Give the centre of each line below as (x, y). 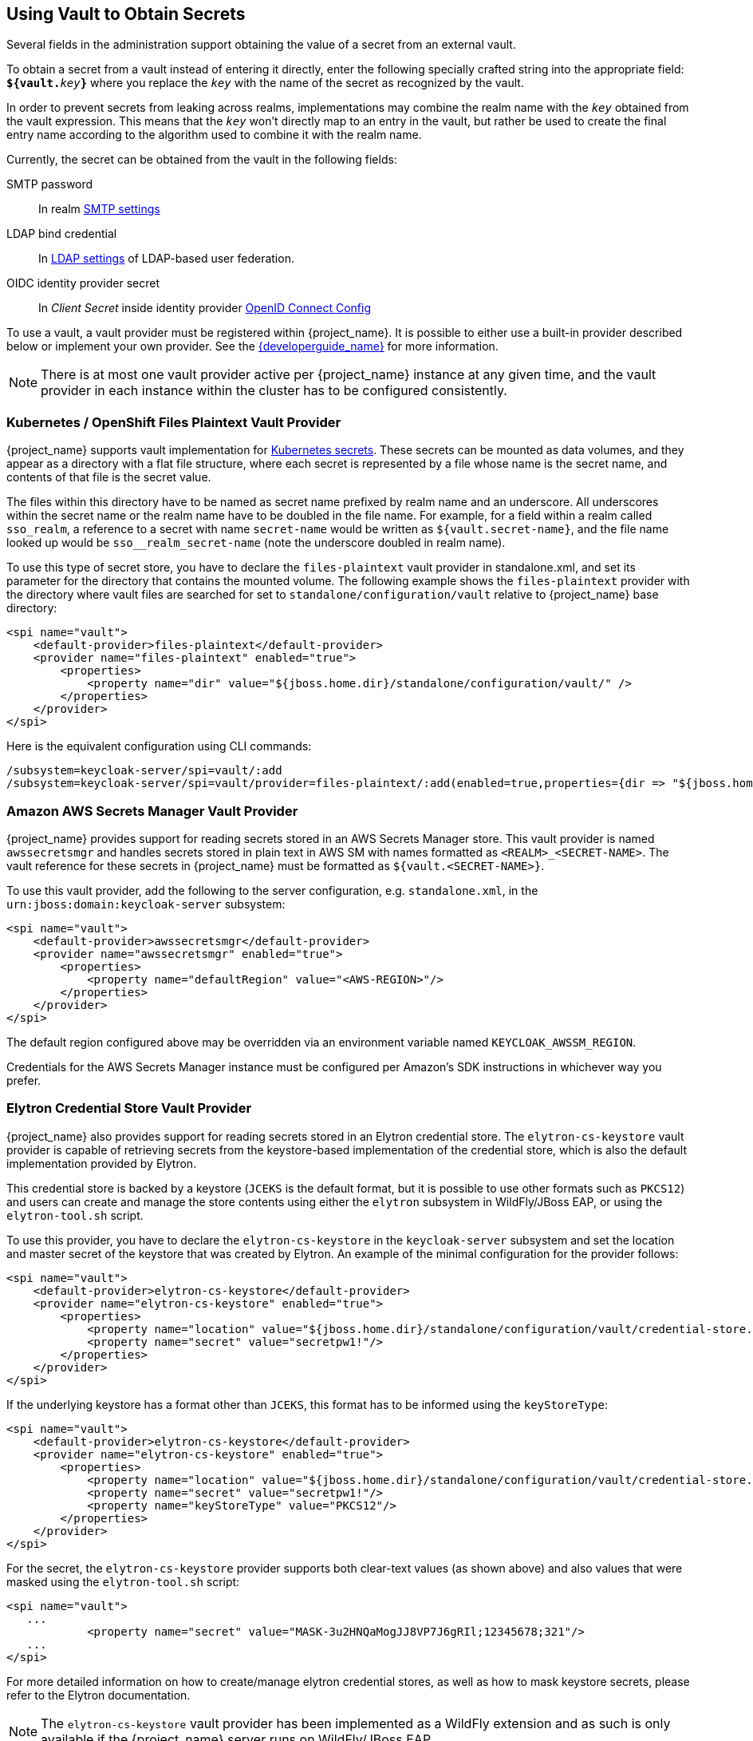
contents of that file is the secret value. (109, 477)
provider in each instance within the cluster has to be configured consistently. (274, 391)
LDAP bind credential (62, 234)
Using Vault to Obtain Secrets (126, 14)
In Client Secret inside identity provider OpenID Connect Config (205, 308)
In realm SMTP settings (99, 209)
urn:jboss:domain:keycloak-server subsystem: (146, 904)
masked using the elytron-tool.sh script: (123, 1581)
